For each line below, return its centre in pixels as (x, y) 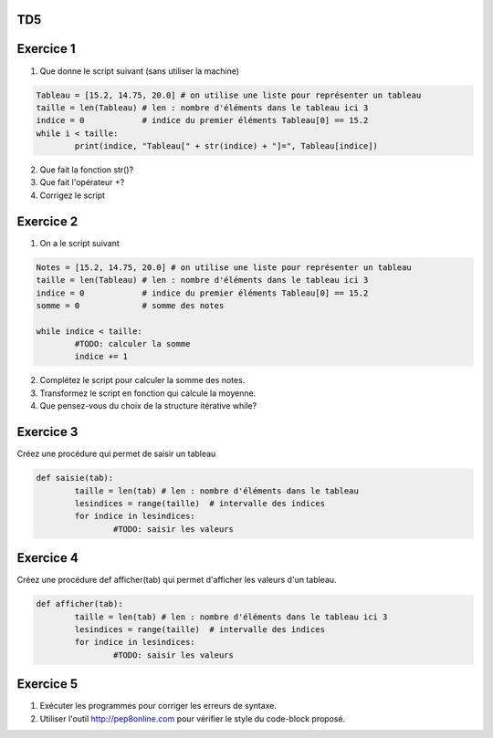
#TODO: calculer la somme (132, 344)
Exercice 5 (47, 684)
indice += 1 (101, 357)
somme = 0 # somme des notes (130, 305)
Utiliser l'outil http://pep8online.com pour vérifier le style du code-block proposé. (193, 718)
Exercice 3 (47, 432)
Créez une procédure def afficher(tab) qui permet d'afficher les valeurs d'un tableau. (177, 580)
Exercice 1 (47, 49)
